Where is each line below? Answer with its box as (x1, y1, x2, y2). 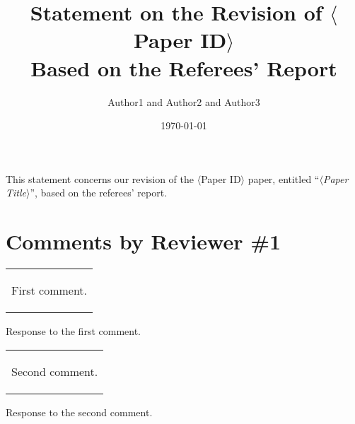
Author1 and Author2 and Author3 (107, 94, 260, 109)
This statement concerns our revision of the (6, 171, 194, 186)
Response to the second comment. (6, 404, 153, 419)
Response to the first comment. (6, 324, 141, 338)
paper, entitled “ (248, 171, 320, 186)
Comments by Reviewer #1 (6, 227, 281, 256)
